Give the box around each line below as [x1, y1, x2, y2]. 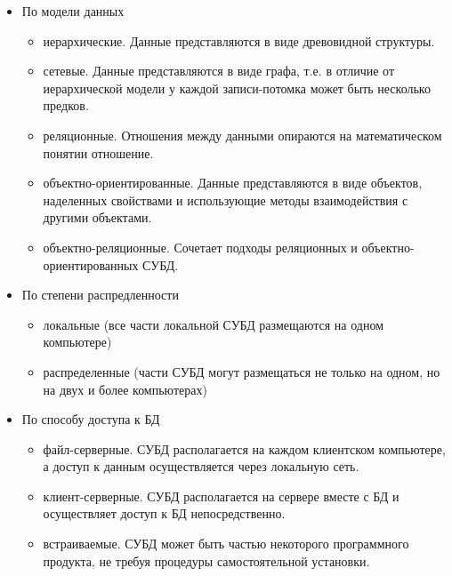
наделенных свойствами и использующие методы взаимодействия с [43, 190, 408, 209]
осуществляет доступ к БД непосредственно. [43, 504, 286, 523]
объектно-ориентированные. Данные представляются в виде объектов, [43, 173, 423, 192]
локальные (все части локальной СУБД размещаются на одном [43, 315, 384, 333]
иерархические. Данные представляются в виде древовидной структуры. [43, 31, 435, 50]
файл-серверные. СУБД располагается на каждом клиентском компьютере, [43, 439, 446, 458]
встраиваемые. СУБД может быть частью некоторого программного [43, 534, 409, 553]
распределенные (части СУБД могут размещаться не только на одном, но [43, 362, 440, 380]
